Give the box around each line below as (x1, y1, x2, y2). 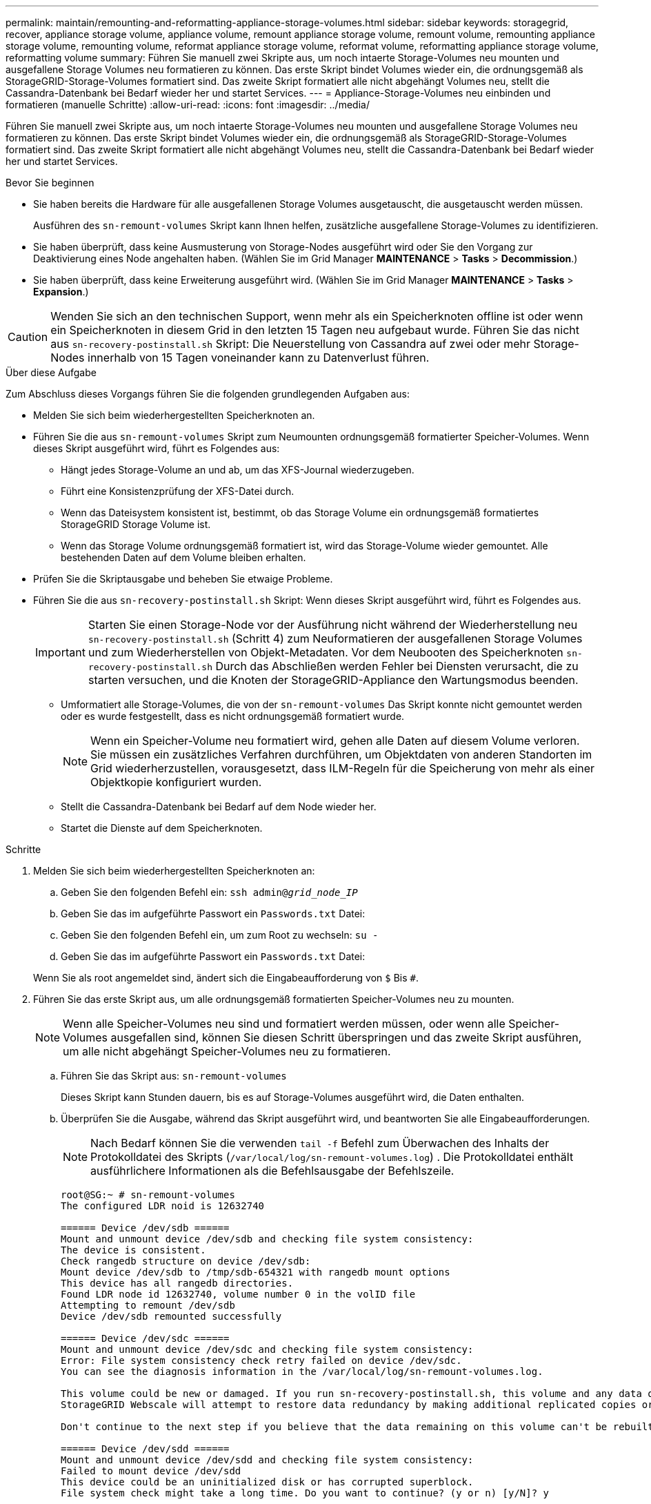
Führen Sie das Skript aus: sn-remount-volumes (61, 1070, 287, 1082)
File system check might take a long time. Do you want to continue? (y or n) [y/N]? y (61, 1487, 550, 1498)
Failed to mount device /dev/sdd (61, 1465, 241, 1476)
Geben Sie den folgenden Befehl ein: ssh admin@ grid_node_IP (61, 886, 358, 898)
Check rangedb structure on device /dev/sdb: (61, 1256, 311, 1267)
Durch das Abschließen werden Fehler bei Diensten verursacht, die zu (215, 659, 579, 673)
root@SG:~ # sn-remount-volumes (61, 1189, 235, 1200)
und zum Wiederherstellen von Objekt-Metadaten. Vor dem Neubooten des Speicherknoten (88, 645, 563, 659)
